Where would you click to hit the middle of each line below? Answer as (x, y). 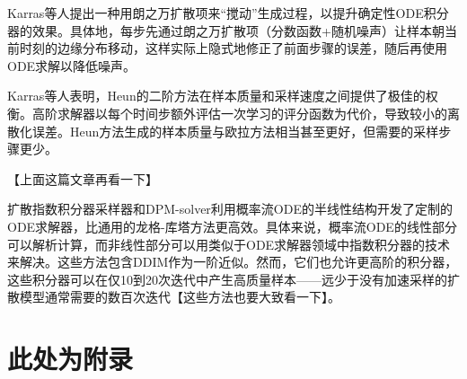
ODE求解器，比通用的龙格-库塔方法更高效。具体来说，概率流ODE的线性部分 (232, 226)
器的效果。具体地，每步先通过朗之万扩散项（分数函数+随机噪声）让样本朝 (226, 30)
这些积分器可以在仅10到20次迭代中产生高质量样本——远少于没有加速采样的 (227, 279)
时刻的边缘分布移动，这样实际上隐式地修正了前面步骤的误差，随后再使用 (233, 48)
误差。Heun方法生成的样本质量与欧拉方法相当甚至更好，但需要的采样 (235, 131)
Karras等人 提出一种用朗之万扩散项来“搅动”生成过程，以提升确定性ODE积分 (228, 13)
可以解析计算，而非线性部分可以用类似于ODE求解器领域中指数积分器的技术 (229, 244)
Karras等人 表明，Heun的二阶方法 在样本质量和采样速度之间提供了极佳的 (216, 96)
